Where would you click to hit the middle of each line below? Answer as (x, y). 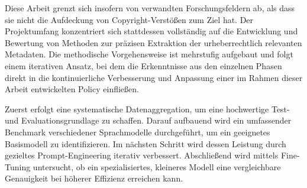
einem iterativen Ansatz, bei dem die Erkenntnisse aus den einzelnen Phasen (143, 65)
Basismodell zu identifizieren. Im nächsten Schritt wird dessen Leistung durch (146, 143)
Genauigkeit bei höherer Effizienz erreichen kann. (94, 178)
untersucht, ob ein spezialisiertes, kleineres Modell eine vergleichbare (157, 166)
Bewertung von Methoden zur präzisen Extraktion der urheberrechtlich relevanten (153, 42)
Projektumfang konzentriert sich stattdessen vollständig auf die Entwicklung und (151, 31)
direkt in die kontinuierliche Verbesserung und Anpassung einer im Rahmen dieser (154, 77)
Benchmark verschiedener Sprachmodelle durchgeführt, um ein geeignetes (138, 132)
